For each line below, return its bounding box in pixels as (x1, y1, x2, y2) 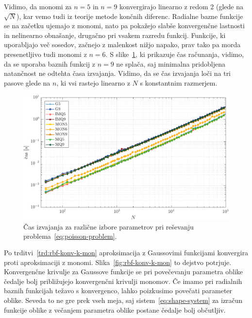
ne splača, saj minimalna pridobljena (116, 58, 225, 69)
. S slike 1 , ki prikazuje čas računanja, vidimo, (105, 49, 244, 59)
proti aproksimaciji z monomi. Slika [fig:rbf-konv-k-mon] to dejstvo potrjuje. (4, 257, 232, 267)
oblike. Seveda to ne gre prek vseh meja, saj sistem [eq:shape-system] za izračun (4, 295, 243, 305)
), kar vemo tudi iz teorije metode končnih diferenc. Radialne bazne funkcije (17, 11, 243, 21)
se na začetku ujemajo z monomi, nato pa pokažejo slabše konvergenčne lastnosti (4, 20, 245, 31)
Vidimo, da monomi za (4, 1, 72, 11)
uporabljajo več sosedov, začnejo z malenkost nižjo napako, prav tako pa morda (4, 39, 241, 50)
